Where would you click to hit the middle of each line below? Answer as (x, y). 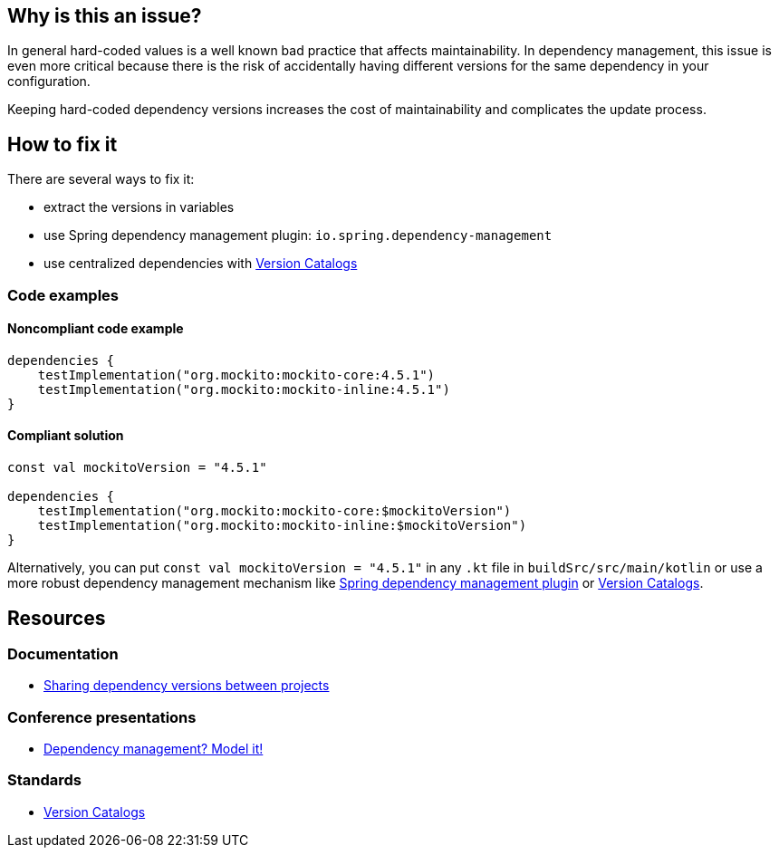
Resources (57, 618)
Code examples (63, 295)
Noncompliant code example (96, 329)
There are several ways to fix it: (101, 179)
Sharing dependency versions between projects (187, 686)
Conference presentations (102, 717)
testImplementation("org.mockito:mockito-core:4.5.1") (236, 375)
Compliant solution (66, 436)
